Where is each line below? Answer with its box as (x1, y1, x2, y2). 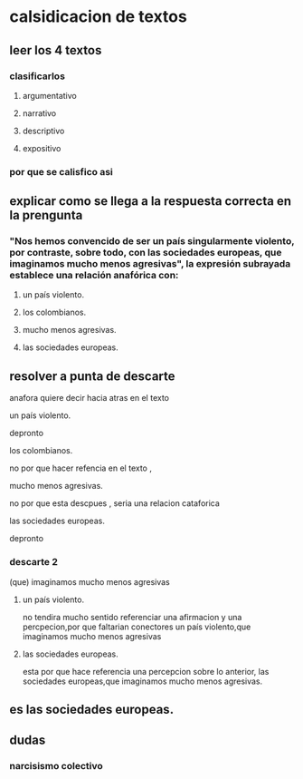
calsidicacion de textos (9, 6, 187, 27)
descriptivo (22, 125, 65, 136)
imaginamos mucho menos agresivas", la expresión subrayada (9, 258, 291, 270)
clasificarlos (9, 70, 66, 83)
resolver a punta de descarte (9, 368, 175, 384)
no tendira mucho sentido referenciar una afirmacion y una (22, 611, 242, 622)
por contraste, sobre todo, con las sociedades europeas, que (9, 247, 282, 259)
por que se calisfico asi (9, 165, 113, 178)
